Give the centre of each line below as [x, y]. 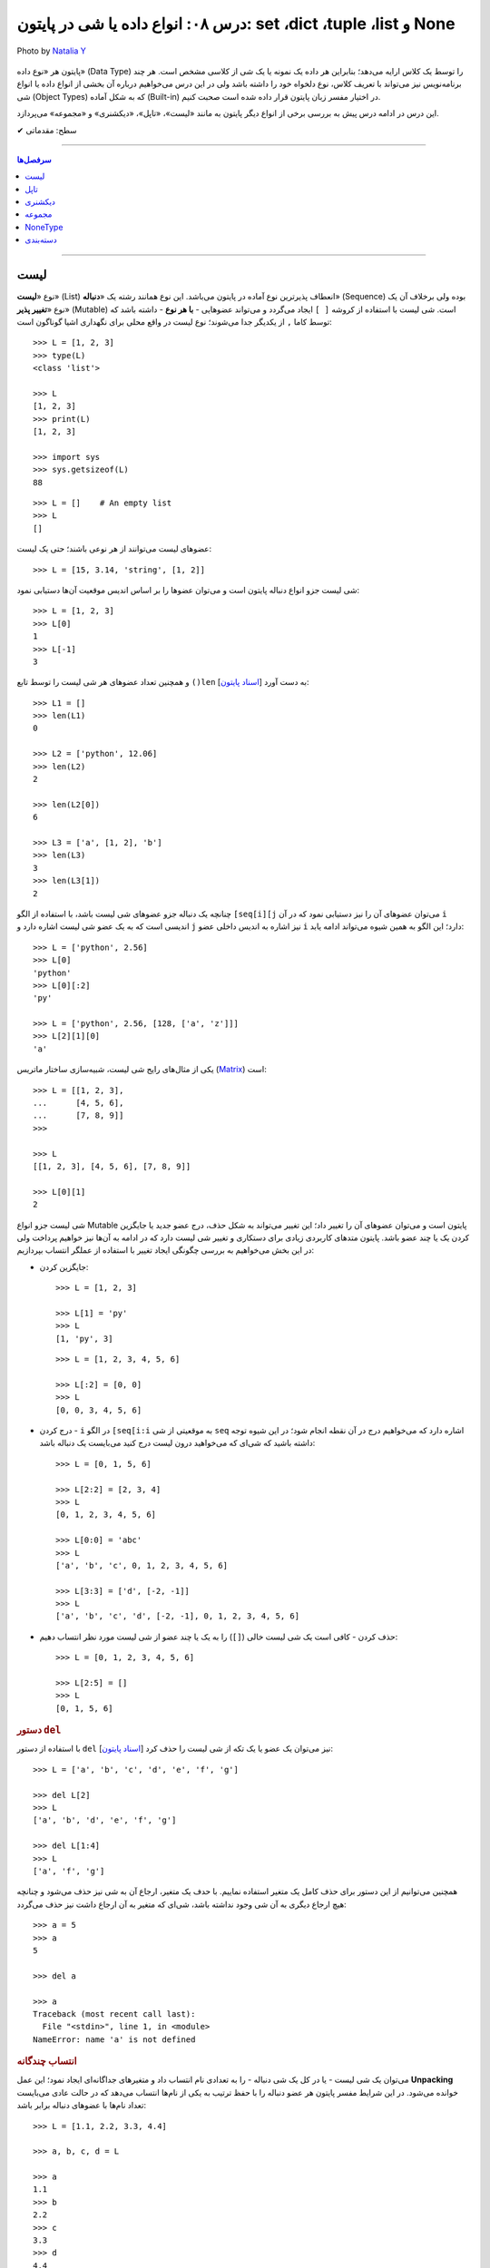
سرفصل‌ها [34, 160]
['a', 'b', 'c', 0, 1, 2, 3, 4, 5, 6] [142, 1565]
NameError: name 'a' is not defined [114, 2039]
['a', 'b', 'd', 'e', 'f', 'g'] [105, 1820]
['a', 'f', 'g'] [69, 1871]
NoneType [44, 227]
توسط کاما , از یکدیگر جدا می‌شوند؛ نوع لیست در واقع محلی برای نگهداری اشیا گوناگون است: [175, 321]
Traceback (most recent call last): [114, 2014]
